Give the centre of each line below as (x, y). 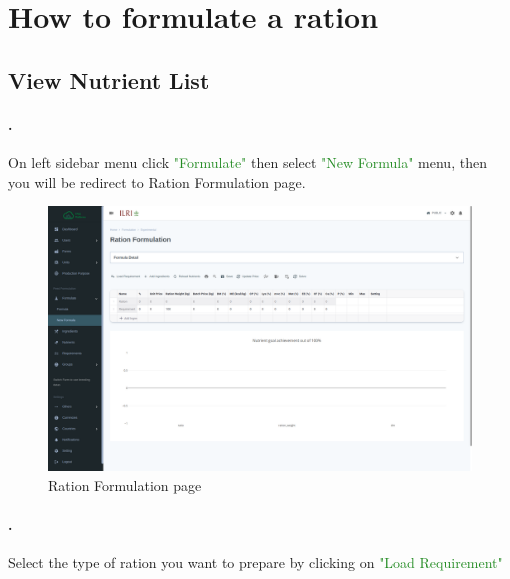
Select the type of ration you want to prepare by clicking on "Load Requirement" (255, 562)
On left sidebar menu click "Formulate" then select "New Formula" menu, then (247, 161)
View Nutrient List (109, 79)
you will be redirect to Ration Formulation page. (157, 181)
